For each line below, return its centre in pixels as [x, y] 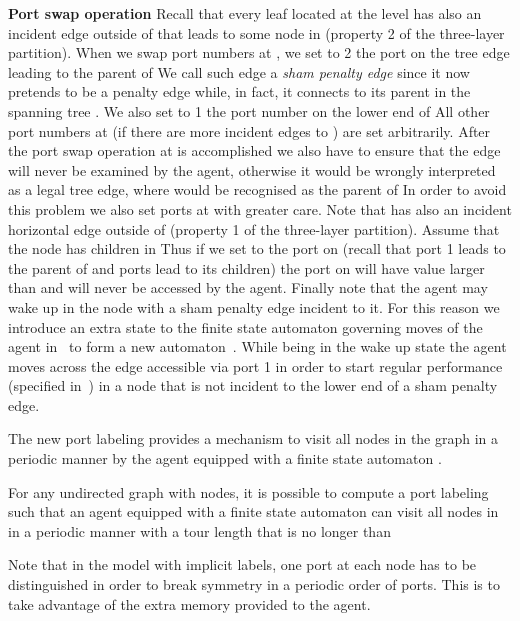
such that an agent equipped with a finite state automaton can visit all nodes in [253, 511]
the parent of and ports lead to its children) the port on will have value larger [246, 267]
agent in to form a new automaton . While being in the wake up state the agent [257, 346]
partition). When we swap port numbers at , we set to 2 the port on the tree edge [259, 52]
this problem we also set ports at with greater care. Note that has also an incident [260, 208]
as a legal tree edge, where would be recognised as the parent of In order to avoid [257, 189]
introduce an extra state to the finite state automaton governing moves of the [245, 326]
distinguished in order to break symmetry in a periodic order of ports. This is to [254, 584]
